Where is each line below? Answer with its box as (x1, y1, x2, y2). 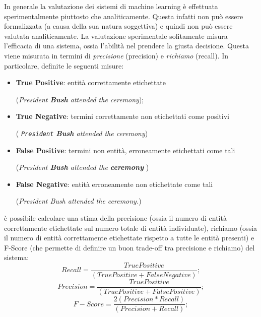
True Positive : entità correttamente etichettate (16, 77, 166, 88)
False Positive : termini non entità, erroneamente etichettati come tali (16, 145, 235, 155)
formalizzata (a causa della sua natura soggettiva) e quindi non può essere (4, 21, 233, 31)
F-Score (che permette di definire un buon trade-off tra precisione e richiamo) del (4, 242, 255, 252)
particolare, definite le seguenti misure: (4, 60, 124, 71)
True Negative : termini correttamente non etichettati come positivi (16, 111, 229, 121)
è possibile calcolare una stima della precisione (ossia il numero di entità (4, 212, 227, 223)
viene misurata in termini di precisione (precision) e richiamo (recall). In (4, 50, 229, 60)
